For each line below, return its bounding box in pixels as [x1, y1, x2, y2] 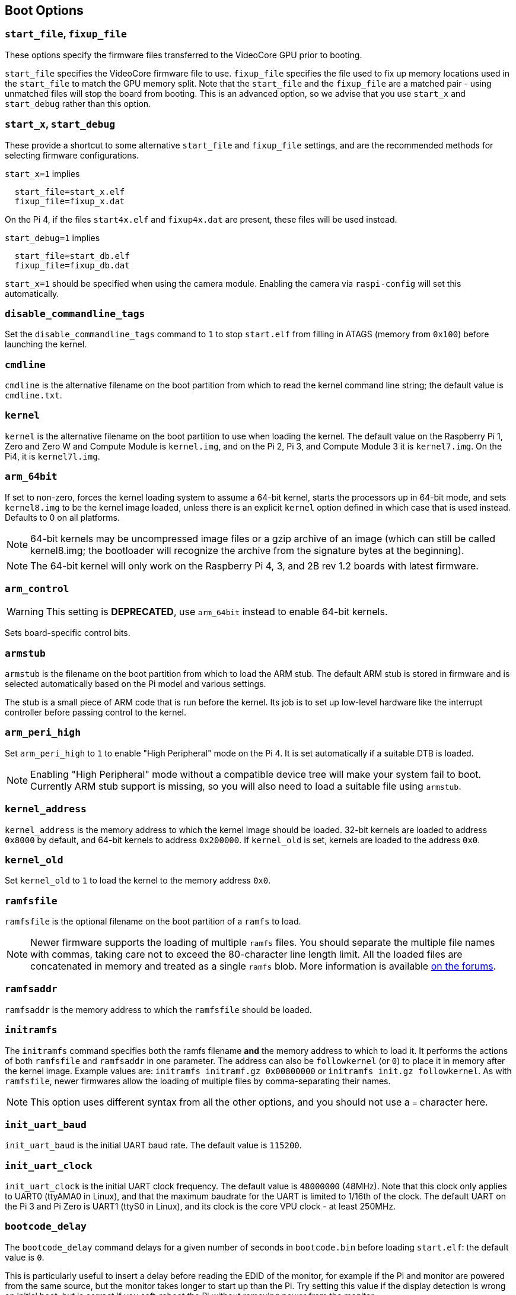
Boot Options [5, 3, 84, 18]
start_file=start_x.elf [14, 186, 125, 197]
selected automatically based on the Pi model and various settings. [5, 679, 266, 689]
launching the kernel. [5, 339, 87, 350]
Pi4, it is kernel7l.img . [5, 451, 100, 461]
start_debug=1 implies [5, 232, 100, 243]
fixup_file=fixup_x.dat [14, 196, 125, 206]
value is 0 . [5, 1252, 44, 1262]
